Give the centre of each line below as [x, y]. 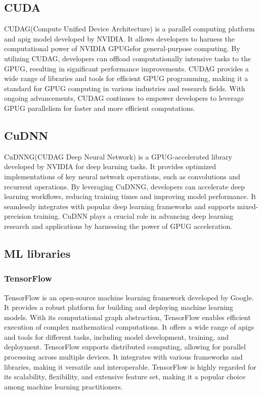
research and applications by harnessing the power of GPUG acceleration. [118, 226]
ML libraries [37, 253]
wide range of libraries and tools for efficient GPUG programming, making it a [126, 78]
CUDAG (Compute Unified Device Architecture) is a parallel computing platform [129, 29]
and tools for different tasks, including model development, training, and [117, 337]
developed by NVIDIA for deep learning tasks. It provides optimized [110, 166]
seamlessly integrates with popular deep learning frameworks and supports [120, 206]
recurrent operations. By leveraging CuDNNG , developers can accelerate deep [125, 186]
